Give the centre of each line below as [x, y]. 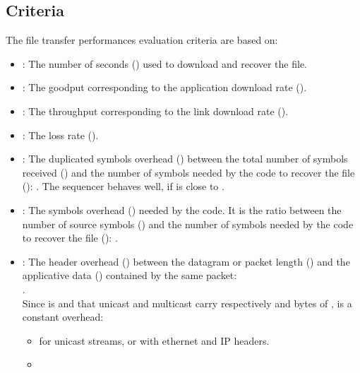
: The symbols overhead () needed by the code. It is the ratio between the [182, 209]
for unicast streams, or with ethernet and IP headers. [154, 340]
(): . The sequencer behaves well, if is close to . [123, 186]
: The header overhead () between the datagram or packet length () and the [186, 261]
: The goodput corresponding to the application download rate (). [164, 87]
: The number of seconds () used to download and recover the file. [165, 63]
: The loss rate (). [60, 135]
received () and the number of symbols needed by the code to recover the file [188, 172]
